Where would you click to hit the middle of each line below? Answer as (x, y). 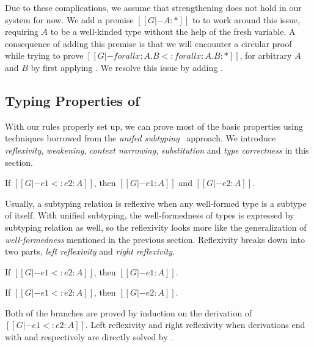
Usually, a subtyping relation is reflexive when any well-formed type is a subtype (156, 203)
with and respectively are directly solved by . (89, 337)
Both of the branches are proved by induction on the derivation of (129, 312)
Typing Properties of (72, 100)
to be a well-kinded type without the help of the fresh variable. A (173, 32)
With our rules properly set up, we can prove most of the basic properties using (154, 126)
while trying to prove (44, 55)
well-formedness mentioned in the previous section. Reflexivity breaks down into (155, 239)
